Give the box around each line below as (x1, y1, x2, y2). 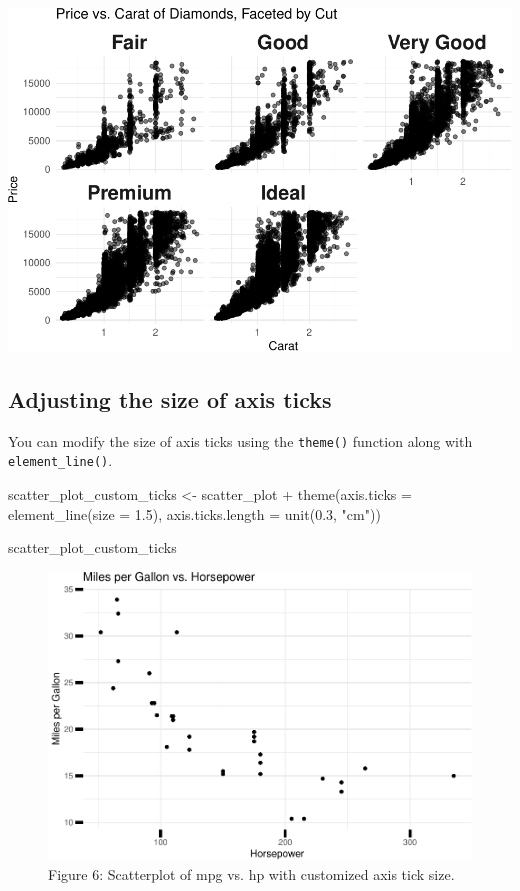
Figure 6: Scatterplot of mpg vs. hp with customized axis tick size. (48, 863, 455, 884)
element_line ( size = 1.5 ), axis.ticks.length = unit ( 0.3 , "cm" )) (8, 503, 381, 524)
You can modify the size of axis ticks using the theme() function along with (8, 430, 473, 451)
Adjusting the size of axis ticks (8, 384, 332, 415)
